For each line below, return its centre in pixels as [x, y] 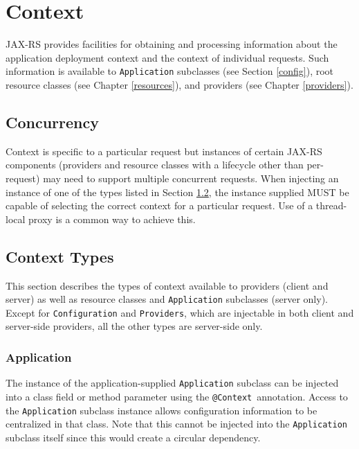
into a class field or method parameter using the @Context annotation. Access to [177, 396]
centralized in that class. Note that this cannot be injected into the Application [176, 424]
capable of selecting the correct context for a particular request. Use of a [159, 205]
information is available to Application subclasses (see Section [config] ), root [170, 71]
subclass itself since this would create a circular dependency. [133, 437]
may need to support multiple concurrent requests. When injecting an [191, 178]
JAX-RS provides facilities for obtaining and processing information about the [172, 44]
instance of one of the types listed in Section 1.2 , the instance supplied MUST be [177, 192]
